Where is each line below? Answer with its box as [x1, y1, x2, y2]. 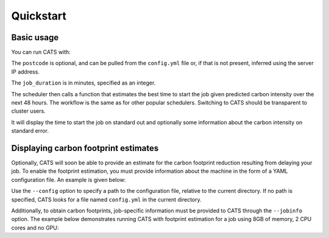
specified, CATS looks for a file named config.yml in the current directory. [11, 195, 202, 203]
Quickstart [11, 9, 67, 23]
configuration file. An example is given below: [11, 176, 126, 183]
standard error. [11, 127, 49, 135]
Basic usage [11, 32, 59, 43]
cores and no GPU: [11, 224, 59, 231]
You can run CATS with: [11, 49, 71, 56]
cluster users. [11, 107, 46, 115]
